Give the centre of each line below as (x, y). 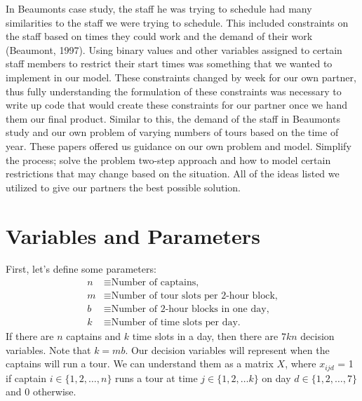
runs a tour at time (156, 378)
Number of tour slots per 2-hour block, (194, 296)
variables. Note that (48, 349)
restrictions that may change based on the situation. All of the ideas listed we (173, 174)
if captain (26, 378)
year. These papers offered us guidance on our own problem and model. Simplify (179, 145)
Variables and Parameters (133, 235)
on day (276, 378)
